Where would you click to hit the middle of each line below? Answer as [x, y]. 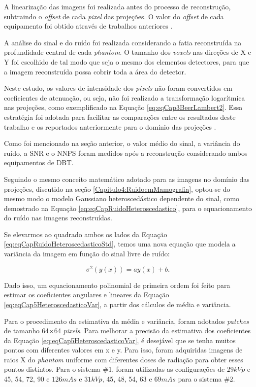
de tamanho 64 [26, 331]
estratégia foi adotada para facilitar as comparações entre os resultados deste [120, 117]
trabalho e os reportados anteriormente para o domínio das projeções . [110, 126]
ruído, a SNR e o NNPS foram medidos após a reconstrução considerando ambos [126, 153]
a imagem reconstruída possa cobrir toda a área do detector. [95, 71]
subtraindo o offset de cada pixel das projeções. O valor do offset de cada [114, 16]
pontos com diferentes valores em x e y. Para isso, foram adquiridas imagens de [123, 350]
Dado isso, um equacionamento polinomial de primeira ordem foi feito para [117, 285]
